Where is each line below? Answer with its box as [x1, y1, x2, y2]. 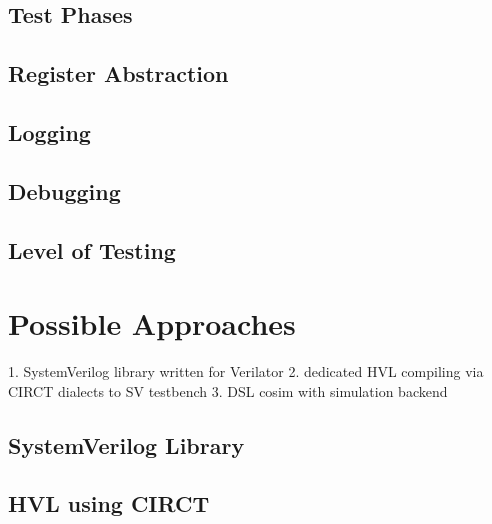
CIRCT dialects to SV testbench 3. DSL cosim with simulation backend [8, 380, 448, 401]
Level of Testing [8, 234, 176, 265]
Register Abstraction [8, 58, 229, 89]
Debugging [8, 175, 121, 206]
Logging [8, 116, 91, 147]
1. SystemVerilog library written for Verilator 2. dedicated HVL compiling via [8, 361, 484, 382]
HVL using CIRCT [8, 488, 210, 519]
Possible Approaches [8, 303, 296, 344]
